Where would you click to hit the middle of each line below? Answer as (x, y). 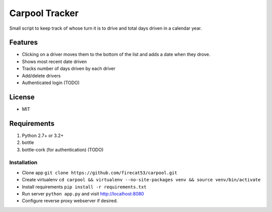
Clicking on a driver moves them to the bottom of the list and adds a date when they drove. (116, 54)
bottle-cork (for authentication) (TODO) (63, 150)
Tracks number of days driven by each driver (69, 68)
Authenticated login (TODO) (51, 83)
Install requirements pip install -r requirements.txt (84, 187)
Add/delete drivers (41, 76)
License (22, 97)
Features (23, 43)
